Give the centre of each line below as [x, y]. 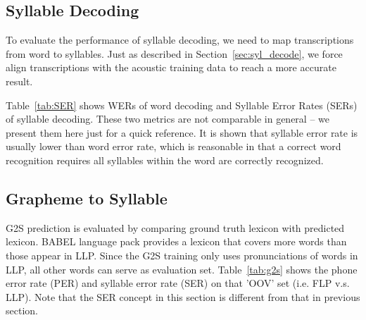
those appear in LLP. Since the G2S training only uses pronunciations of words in [182, 255]
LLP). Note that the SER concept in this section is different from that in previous [183, 296]
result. [19, 81]
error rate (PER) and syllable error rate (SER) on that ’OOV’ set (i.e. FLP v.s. [178, 283]
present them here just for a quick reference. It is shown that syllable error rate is [182, 132]
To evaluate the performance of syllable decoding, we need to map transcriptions [180, 40]
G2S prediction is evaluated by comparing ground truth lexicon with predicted [175, 227]
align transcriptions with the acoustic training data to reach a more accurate [171, 67]
